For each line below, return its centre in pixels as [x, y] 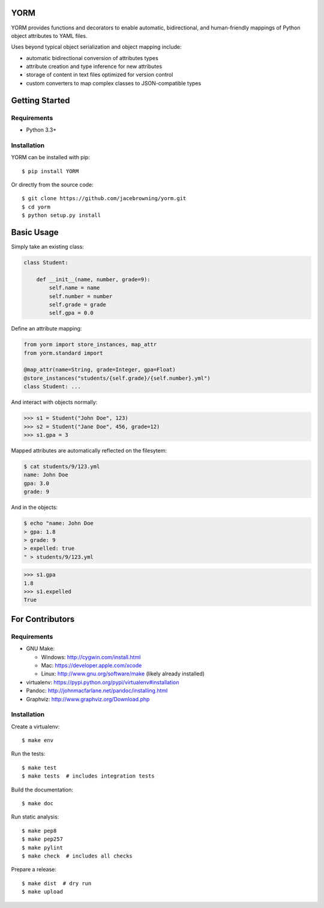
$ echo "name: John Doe [59, 523]
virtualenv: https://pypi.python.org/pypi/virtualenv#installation [103, 682]
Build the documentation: [42, 790]
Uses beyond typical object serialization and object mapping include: [96, 47]
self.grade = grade [77, 304]
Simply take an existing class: [47, 247]
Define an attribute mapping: [46, 329]
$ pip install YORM [50, 171]
